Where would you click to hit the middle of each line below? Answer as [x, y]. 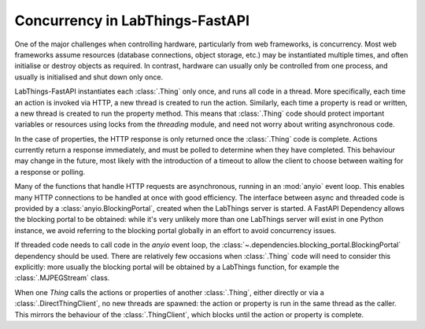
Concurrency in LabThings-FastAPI [132, 20]
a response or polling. [50, 172]
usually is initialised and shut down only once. [89, 77]
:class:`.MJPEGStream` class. [62, 278]
